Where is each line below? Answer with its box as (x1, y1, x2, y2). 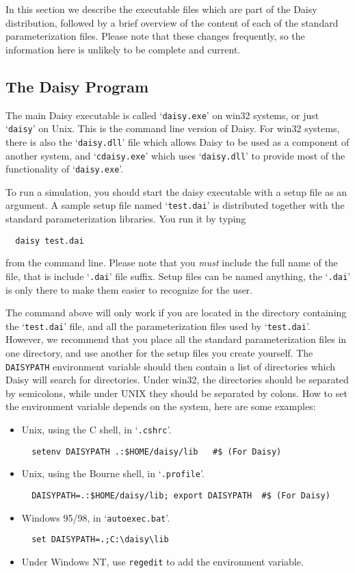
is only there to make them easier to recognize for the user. (5, 282, 253, 296)
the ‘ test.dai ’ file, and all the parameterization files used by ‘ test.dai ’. (5, 318, 311, 333)
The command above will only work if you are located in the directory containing (5, 305, 347, 320)
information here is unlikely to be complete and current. (5, 42, 241, 56)
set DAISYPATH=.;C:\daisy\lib (31, 535, 169, 545)
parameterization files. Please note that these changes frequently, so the (5, 29, 305, 43)
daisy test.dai (15, 235, 84, 246)
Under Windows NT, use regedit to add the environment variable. (21, 555, 304, 569)
